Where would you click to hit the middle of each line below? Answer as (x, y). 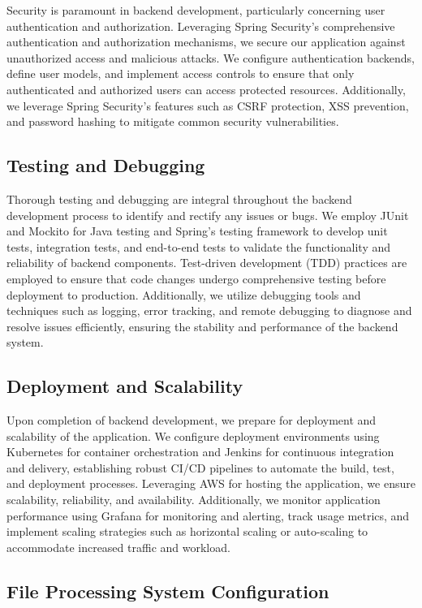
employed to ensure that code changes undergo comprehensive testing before (196, 278)
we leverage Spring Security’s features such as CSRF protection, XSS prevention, (208, 105)
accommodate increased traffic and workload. (118, 547)
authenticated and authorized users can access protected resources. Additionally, (206, 89)
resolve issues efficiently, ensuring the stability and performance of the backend (202, 326)
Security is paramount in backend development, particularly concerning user (196, 10)
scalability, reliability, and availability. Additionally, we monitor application (194, 500)
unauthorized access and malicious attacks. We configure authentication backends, (211, 57)
